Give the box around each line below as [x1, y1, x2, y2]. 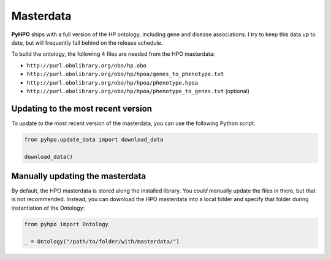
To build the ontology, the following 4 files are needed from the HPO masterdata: [11, 50, 215, 58]
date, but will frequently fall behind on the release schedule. [11, 39, 163, 46]
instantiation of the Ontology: [11, 204, 85, 212]
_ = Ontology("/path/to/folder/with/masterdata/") [24, 238, 180, 245]
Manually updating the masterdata [11, 170, 146, 181]
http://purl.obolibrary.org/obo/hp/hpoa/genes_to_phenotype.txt [26, 71, 224, 78]
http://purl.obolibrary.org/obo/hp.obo [26, 62, 146, 69]
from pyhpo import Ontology [24, 221, 108, 227]
